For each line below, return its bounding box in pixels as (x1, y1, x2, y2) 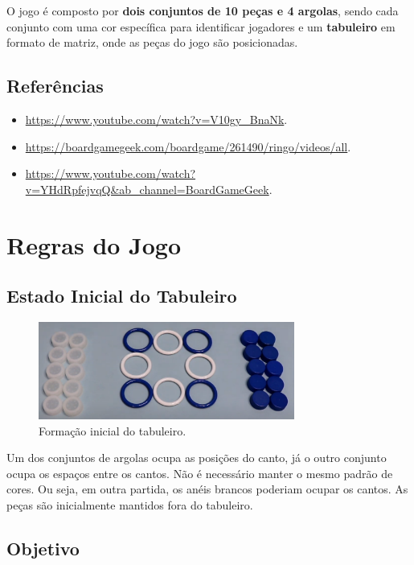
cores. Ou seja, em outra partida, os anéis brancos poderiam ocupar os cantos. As (6, 480, 408, 497)
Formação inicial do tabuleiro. (39, 422, 187, 439)
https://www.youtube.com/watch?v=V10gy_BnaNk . (25, 110, 288, 127)
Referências (6, 73, 104, 98)
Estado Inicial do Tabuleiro (6, 283, 237, 308)
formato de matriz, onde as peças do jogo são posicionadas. (6, 34, 298, 51)
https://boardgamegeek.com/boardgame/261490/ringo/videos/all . (25, 138, 351, 155)
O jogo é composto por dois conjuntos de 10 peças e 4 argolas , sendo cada (6, 2, 399, 19)
